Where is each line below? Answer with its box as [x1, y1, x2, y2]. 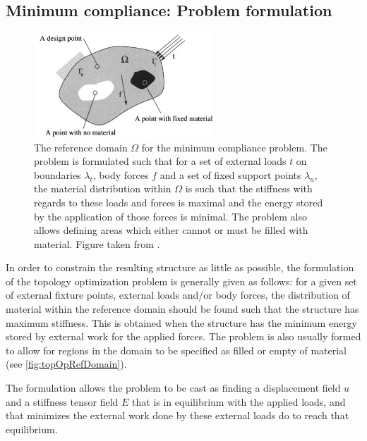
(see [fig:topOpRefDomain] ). [6, 356, 127, 371]
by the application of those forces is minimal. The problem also [34, 209, 307, 223]
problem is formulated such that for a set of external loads [34, 154, 287, 168]
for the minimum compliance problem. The [141, 139, 327, 154]
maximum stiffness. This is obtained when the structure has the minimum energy [6, 315, 358, 330]
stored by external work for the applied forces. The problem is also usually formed [6, 329, 361, 344]
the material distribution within [34, 181, 172, 196]
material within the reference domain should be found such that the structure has [6, 302, 359, 316]
